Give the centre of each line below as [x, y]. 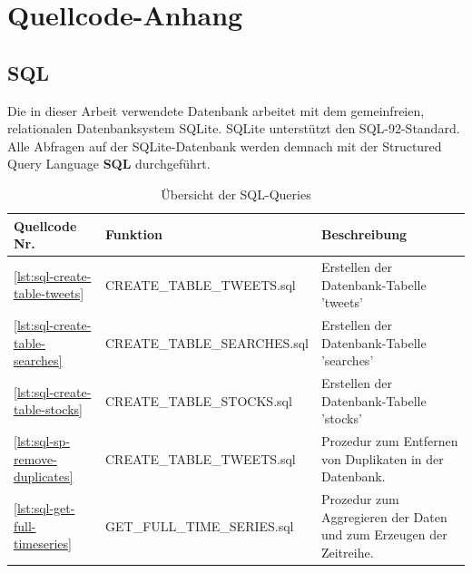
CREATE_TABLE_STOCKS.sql [199, 400]
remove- [35, 458]
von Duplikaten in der [382, 458]
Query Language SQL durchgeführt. [109, 164]
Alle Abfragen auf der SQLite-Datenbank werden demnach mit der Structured [225, 146]
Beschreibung [364, 234]
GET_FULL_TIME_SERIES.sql [200, 525]
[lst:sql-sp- [42, 441]
